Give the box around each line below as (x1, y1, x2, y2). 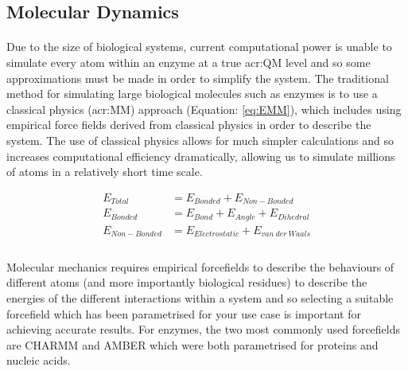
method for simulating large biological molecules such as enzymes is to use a (6, 85, 378, 102)
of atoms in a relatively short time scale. (6, 163, 203, 180)
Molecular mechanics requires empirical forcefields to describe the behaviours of (6, 258, 394, 275)
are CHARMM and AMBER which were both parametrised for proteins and (6, 336, 379, 353)
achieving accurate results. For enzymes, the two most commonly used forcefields (6, 321, 401, 338)
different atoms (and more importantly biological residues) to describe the (6, 274, 367, 291)
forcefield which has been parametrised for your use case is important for (6, 305, 361, 322)
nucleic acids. (6, 352, 71, 369)
